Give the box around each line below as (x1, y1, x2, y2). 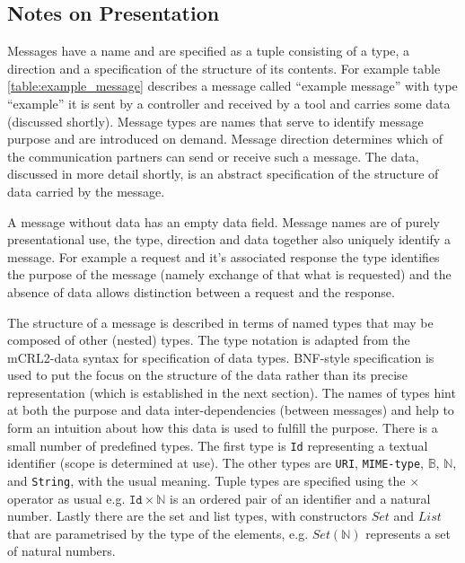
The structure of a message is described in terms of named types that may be (7, 312, 434, 331)
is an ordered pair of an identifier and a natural (170, 488, 431, 507)
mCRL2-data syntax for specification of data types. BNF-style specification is (7, 347, 434, 366)
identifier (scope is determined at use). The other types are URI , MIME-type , (7, 453, 424, 472)
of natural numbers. (7, 541, 116, 560)
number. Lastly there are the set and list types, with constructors (7, 506, 368, 525)
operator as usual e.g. (7, 488, 126, 507)
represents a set (365, 523, 451, 542)
